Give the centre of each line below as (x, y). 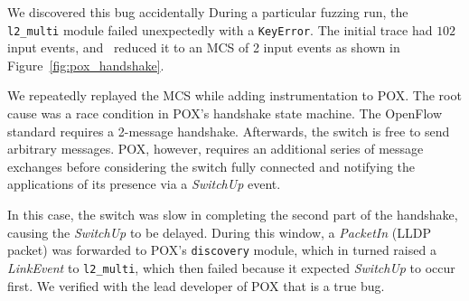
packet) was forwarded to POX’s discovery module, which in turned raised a (222, 250)
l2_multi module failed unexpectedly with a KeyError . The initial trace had (220, 29)
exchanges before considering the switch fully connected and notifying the (211, 166)
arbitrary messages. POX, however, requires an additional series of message (216, 149)
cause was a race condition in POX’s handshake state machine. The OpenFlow (225, 113)
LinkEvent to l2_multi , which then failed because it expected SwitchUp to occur (231, 267)
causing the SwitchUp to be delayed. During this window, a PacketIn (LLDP (219, 232)
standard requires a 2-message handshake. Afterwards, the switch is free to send (229, 131)
